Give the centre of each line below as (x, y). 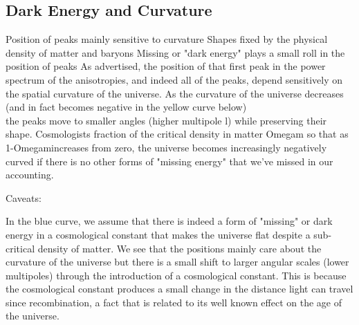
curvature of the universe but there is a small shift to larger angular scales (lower (177, 262)
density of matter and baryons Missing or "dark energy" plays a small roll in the (175, 52)
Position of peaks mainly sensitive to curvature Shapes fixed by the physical (167, 39)
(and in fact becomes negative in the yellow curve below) (126, 107)
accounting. (30, 175)
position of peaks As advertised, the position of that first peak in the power (166, 66)
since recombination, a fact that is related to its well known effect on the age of (174, 302)
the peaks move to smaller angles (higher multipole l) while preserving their (166, 120)
